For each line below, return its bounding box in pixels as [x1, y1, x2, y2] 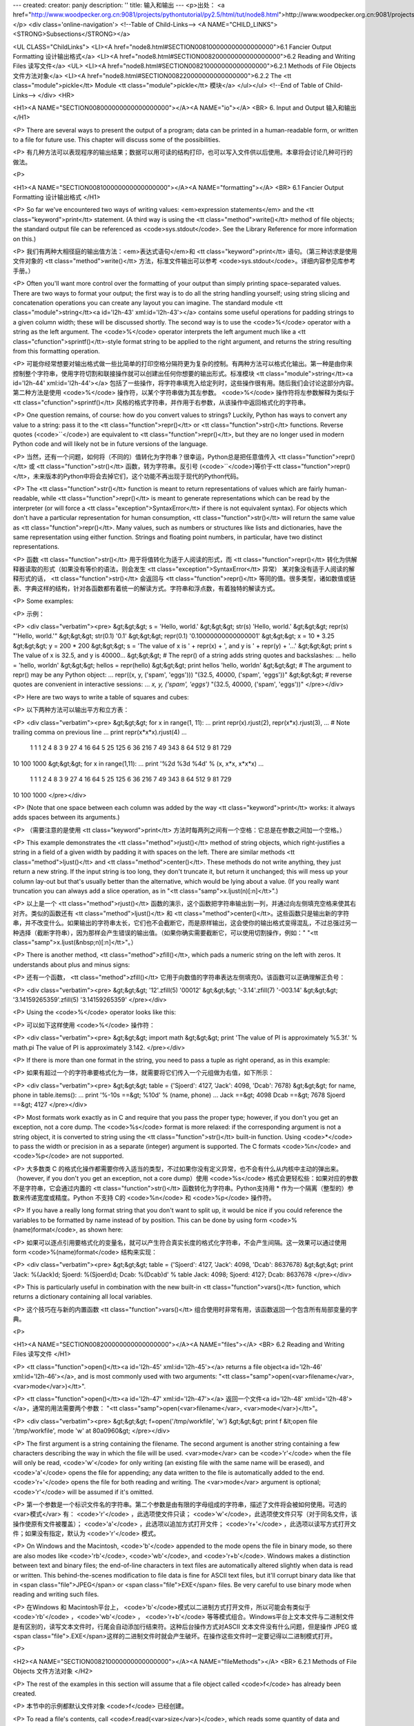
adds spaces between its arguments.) [12, 813, 120, 822]
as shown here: [79, 1225, 124, 1234]
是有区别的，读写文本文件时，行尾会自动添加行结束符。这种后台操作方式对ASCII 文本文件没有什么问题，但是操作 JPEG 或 [12, 1622, 357, 1631]
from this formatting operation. [12, 347, 100, 355]
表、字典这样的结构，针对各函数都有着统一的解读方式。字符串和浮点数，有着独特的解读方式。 [12, 584, 279, 592]
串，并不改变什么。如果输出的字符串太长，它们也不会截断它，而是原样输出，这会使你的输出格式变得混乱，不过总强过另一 [12, 919, 357, 927]
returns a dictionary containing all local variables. [12, 1292, 153, 1301]
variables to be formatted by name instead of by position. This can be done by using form [12, 1216, 268, 1224]
